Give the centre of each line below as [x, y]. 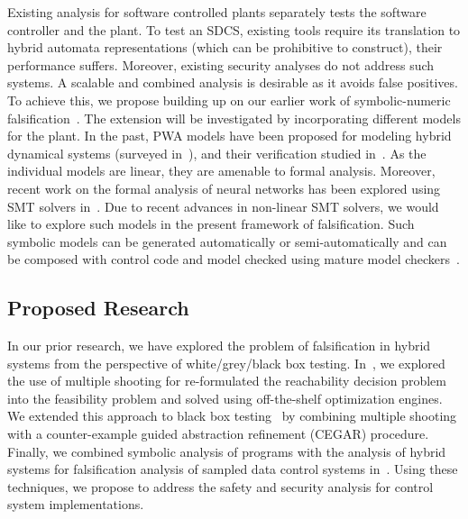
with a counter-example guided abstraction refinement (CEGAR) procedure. [218, 434]
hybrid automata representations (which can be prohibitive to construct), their [225, 47]
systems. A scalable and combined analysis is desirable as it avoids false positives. [233, 82]
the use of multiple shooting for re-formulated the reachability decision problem [227, 381]
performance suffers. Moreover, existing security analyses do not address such [221, 64]
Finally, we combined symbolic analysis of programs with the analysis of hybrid [227, 451]
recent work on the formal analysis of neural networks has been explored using [224, 188]
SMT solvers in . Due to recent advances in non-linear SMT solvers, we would [223, 206]
